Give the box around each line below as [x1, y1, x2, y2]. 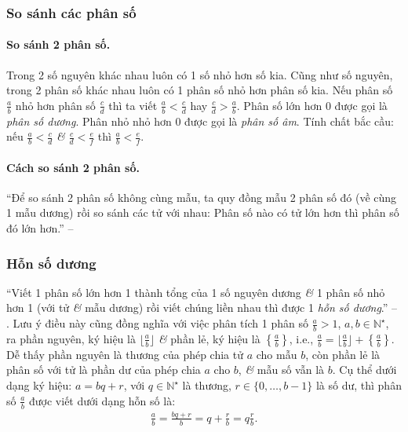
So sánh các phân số [6, 2, 137, 22]
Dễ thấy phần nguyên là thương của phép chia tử [6, 346, 244, 362]
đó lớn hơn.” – [6, 220, 74, 236]
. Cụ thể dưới [332, 361, 397, 378]
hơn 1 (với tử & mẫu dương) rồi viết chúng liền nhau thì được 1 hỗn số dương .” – [6, 299, 398, 316]
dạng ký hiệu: [6, 377, 72, 394]
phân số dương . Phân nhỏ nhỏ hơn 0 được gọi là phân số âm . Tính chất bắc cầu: [6, 112, 394, 129]
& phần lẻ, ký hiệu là [158, 330, 260, 346]
